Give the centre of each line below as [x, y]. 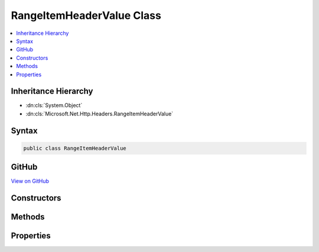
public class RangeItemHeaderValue [75, 148]
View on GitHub [30, 181]
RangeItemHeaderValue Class [86, 15]
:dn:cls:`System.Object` [54, 105]
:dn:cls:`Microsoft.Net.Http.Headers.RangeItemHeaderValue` [100, 114]
